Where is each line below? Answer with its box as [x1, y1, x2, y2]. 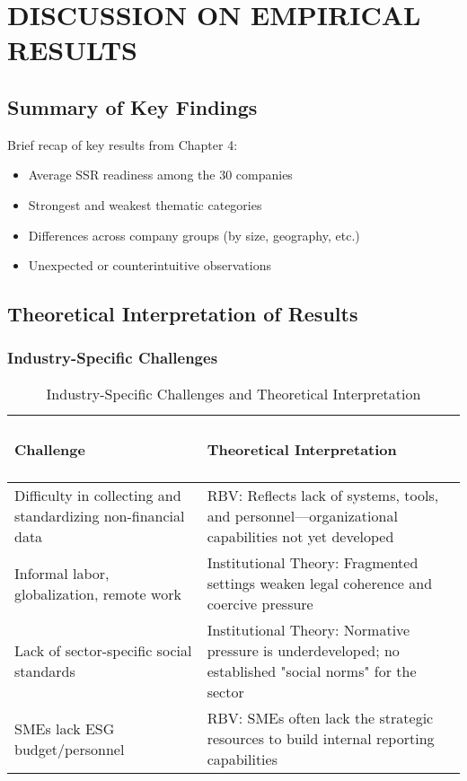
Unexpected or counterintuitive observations [28, 256, 271, 275]
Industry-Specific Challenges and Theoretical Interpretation [46, 382, 421, 404]
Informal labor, [14, 562, 110, 584]
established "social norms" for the [207, 661, 417, 682]
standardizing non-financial [14, 505, 185, 527]
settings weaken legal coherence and [207, 573, 433, 594]
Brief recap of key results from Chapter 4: [7, 135, 238, 154]
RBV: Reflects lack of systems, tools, [207, 485, 439, 506]
